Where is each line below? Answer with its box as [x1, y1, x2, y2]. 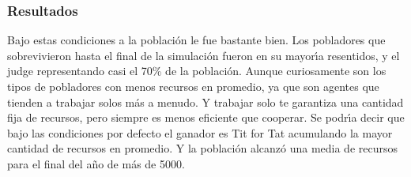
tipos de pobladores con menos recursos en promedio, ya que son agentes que [7, 78, 379, 94]
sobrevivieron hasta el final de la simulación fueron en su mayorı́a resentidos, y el [7, 47, 400, 63]
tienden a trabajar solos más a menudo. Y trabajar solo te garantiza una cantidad [7, 93, 404, 110]
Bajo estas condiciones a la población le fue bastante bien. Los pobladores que [7, 32, 386, 48]
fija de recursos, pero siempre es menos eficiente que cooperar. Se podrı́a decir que [7, 109, 405, 126]
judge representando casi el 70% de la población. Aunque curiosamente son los [7, 62, 386, 79]
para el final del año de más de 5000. [7, 155, 185, 171]
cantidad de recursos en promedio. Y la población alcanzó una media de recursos [7, 140, 398, 156]
